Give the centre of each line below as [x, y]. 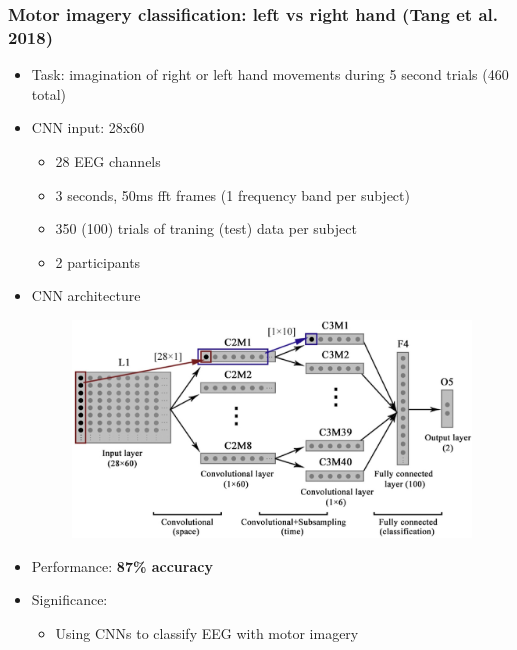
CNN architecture [86, 295]
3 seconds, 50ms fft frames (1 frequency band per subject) [232, 194]
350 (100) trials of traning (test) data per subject [206, 228]
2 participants [98, 261]
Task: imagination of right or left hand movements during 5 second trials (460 [270, 74]
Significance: [69, 599]
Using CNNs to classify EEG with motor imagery [207, 632]
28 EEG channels [108, 160]
